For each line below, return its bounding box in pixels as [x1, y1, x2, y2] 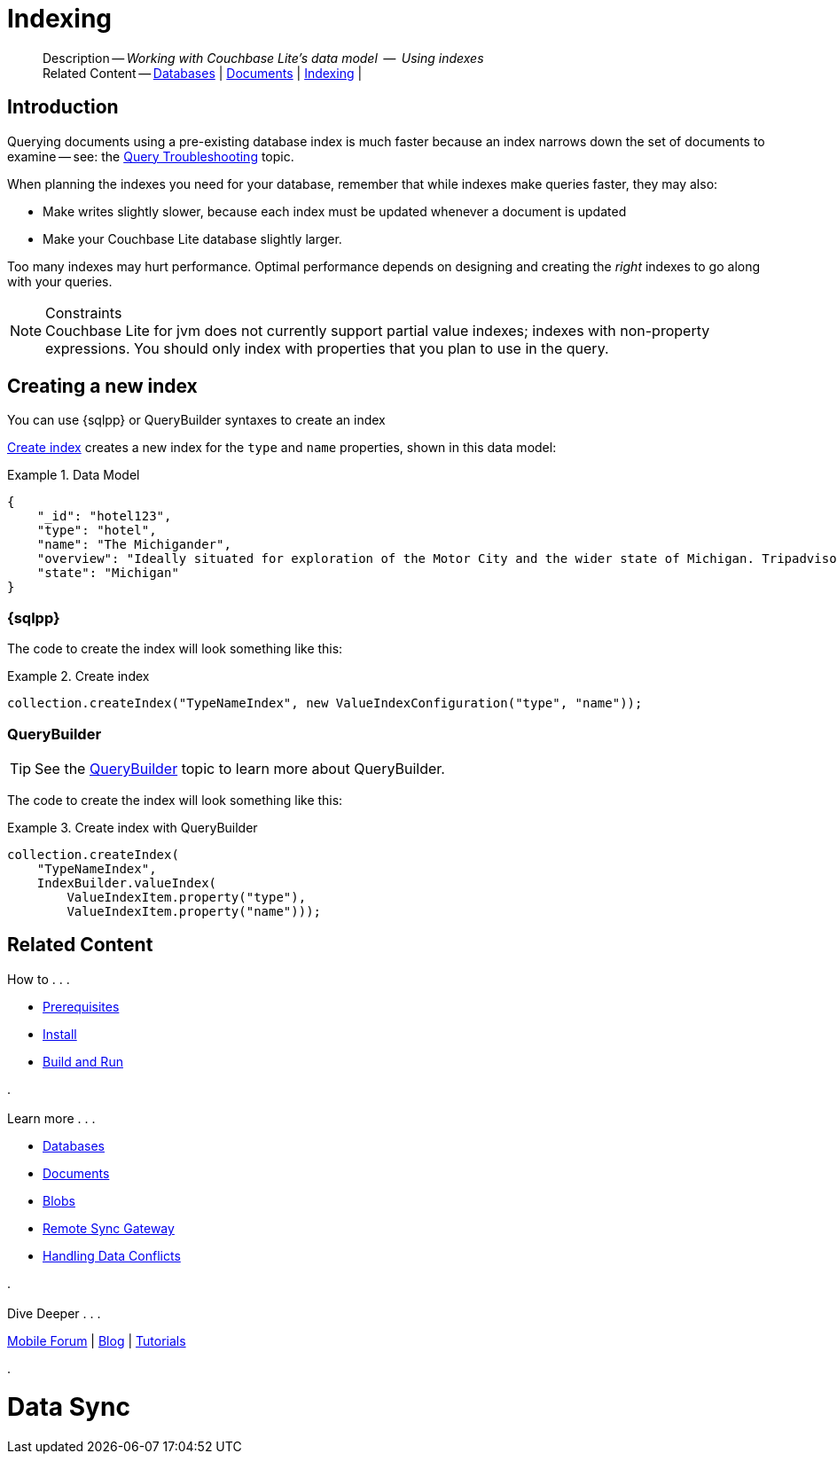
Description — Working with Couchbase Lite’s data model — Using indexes [43, 50, 484, 66]
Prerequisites [43, 998, 120, 1014]
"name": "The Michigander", [36, 537, 231, 552]
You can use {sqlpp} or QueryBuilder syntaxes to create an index [7, 412, 386, 428]
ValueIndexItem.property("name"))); [66, 903, 322, 918]
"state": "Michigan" [36, 566, 179, 581]
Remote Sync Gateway [43, 1221, 175, 1237]
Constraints [45, 303, 122, 322]
